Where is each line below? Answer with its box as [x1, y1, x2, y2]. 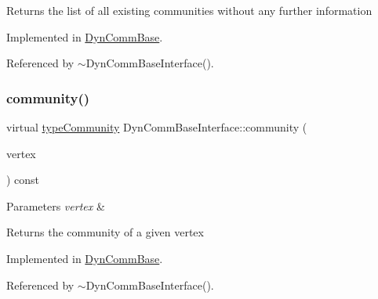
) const [6, 171, 40, 188]
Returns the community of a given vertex [6, 224, 204, 240]
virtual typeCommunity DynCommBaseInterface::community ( [6, 119, 307, 135]
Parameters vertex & [6, 197, 105, 214]
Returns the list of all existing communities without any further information [6, 2, 373, 18]
